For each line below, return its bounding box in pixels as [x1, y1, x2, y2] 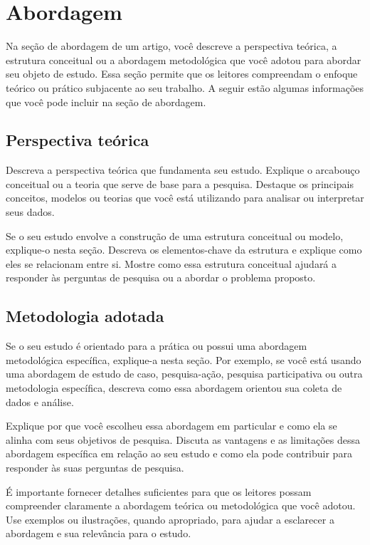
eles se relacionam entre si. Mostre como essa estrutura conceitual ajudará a [6, 256, 337, 271]
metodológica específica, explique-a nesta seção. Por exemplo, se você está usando [6, 352, 361, 367]
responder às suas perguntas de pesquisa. [6, 460, 184, 474]
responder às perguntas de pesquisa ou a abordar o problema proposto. [6, 270, 316, 285]
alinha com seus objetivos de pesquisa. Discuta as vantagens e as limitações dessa [6, 432, 361, 447]
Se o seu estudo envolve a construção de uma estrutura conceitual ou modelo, [6, 228, 344, 243]
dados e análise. [6, 394, 74, 409]
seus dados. [6, 204, 55, 219]
